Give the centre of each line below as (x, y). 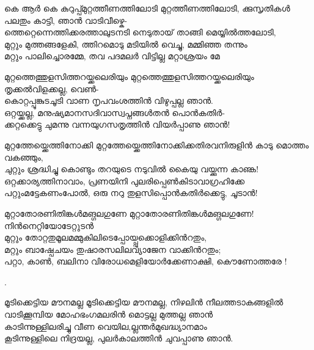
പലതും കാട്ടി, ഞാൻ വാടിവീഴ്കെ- (66, 20)
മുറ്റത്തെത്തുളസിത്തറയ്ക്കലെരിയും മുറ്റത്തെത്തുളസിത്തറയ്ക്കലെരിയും (129, 76)
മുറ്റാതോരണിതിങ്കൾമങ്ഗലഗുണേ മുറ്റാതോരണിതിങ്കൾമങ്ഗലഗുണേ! (129, 213)
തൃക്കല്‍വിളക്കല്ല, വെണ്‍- (52, 88)
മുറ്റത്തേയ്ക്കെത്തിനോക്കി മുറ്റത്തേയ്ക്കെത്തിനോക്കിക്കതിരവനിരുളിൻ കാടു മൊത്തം (157, 144)
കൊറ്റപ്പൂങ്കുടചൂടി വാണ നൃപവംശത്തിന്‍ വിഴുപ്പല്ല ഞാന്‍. (109, 100)
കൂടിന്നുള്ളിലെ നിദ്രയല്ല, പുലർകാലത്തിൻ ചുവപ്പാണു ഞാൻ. (119, 338)
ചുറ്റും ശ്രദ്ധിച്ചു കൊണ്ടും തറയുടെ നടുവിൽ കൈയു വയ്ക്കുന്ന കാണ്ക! (132, 169)
